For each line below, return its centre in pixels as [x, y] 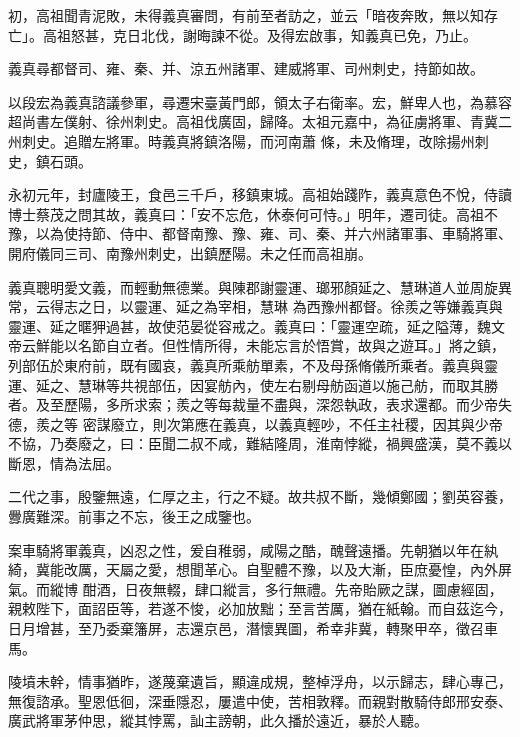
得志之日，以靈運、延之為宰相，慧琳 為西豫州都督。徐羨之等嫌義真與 [276, 306]
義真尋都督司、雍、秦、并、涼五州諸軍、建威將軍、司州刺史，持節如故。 [246, 68]
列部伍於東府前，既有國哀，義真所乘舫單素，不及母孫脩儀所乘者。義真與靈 [253, 364]
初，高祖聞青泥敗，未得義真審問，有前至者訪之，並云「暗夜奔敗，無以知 [246, 15]
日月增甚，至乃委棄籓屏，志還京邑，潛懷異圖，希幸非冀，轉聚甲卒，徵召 [246, 628]
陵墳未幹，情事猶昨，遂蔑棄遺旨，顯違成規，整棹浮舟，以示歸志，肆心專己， [260, 681]
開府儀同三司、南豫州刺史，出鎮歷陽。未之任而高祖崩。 [190, 252]
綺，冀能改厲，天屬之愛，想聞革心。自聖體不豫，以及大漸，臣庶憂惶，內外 [253, 569]
